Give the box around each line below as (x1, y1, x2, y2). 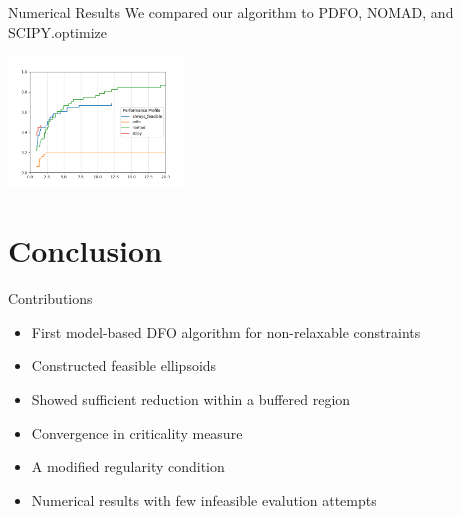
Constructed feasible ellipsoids (31, 355, 217, 376)
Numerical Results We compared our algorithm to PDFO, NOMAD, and (8, 2, 454, 22)
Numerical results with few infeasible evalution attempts (31, 489, 377, 510)
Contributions (8, 288, 93, 309)
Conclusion (8, 230, 163, 271)
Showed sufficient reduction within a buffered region (31, 388, 351, 409)
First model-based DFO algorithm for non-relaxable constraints (31, 321, 421, 342)
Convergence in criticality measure (31, 422, 243, 443)
